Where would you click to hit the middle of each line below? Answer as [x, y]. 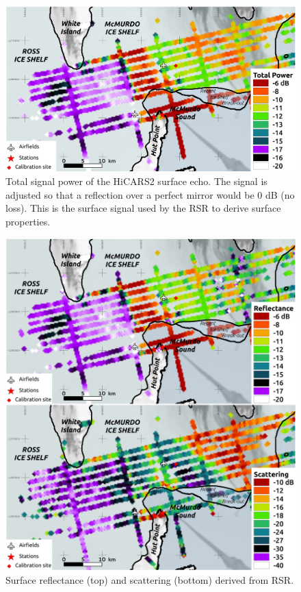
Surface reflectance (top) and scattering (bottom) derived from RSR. [150, 579]
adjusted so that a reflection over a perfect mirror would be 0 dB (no [150, 194]
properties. [28, 221]
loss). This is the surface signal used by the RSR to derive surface [143, 208]
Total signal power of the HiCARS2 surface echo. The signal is [136, 181]
